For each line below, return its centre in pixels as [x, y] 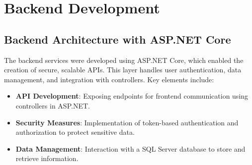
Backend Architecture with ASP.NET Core [118, 39]
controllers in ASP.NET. [53, 105]
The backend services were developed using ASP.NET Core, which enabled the [124, 60]
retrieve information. [47, 158]
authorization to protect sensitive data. [75, 132]
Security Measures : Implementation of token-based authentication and [127, 122]
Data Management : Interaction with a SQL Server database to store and [130, 148]
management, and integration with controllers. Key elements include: [109, 79]
